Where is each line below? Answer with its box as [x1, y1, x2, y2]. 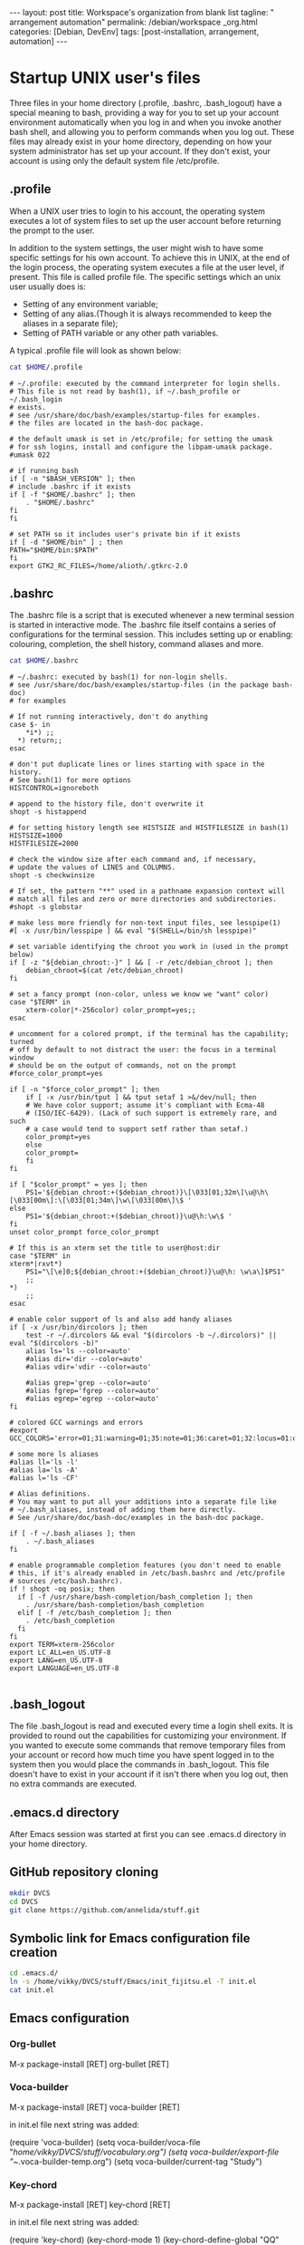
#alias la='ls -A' [9, 1466, 79, 1475]
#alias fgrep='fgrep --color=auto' [25, 1387, 160, 1396]
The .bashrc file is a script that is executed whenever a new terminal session [9, 610, 295, 621]
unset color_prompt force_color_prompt [9, 1228, 160, 1237]
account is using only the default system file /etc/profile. [9, 155, 220, 166]
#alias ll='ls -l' [9, 1457, 79, 1467]
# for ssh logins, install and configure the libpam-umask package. [9, 442, 273, 451]
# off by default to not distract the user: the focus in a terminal [9, 1045, 278, 1055]
